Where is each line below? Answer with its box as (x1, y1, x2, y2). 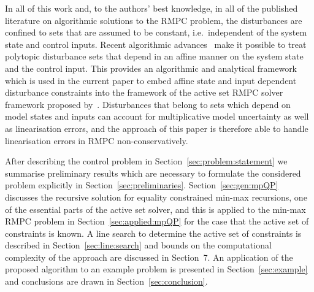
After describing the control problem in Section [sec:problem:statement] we (5, 155, 288, 167)
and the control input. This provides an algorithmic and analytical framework (5, 61, 297, 74)
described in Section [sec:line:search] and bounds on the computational (5, 239, 272, 252)
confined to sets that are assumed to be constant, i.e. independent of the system (5, 26, 307, 39)
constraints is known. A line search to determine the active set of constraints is (5, 226, 302, 239)
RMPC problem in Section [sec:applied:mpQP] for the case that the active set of (5, 215, 309, 228)
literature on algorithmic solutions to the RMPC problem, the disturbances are (5, 13, 302, 26)
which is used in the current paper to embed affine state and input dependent (5, 74, 297, 86)
